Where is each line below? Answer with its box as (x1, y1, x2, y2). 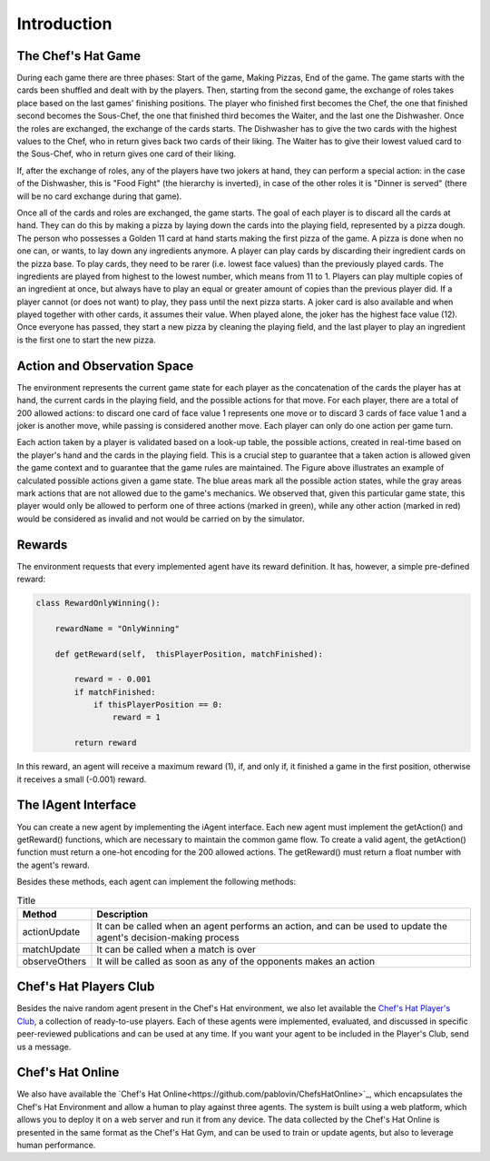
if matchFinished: (73, 687, 156, 697)
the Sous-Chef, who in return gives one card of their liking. (16, 148, 237, 159)
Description (96, 908, 149, 920)
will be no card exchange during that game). (16, 191, 182, 202)
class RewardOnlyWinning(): (35, 598, 161, 608)
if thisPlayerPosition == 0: (93, 700, 223, 710)
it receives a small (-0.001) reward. (16, 773, 147, 785)
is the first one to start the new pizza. (16, 334, 156, 345)
